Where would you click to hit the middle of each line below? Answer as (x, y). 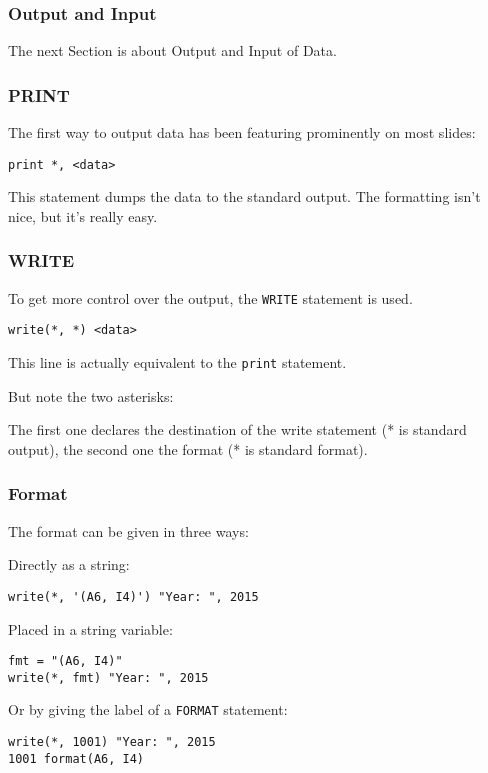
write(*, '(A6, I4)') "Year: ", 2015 (133, 596)
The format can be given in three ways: (128, 530)
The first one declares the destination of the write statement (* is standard (237, 429)
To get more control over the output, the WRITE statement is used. (210, 297)
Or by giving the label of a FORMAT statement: (148, 709)
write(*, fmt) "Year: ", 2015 (108, 677)
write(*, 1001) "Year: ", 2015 (112, 742)
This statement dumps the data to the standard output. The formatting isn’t (244, 196)
